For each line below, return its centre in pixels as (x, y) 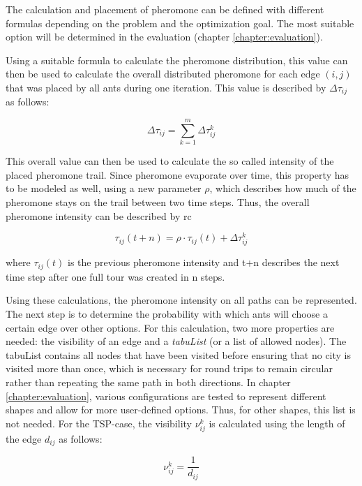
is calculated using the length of (277, 423)
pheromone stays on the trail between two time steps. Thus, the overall (158, 201)
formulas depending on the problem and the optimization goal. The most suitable (180, 23)
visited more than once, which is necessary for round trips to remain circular (169, 368)
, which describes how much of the (283, 188)
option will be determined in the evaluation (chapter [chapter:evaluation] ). (164, 37)
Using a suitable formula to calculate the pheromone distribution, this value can (177, 60)
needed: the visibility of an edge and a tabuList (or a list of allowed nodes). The (176, 341)
